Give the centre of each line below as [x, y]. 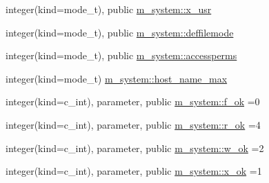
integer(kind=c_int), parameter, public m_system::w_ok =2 [135, 148]
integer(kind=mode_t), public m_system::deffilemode [120, 32]
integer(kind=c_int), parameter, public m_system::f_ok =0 [133, 101]
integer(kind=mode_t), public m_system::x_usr [109, 9]
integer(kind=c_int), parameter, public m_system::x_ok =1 [134, 171]
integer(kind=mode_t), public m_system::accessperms [121, 55]
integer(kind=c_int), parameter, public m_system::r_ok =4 [133, 124]
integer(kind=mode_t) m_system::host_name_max [117, 78]
